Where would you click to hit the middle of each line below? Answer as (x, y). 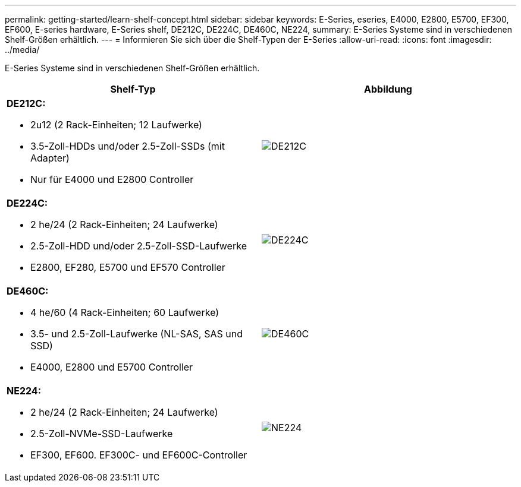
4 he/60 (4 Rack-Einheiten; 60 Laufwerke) (125, 312)
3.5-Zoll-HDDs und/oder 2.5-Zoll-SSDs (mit (128, 146)
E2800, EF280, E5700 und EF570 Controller (128, 267)
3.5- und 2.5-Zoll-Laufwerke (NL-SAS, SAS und (136, 334)
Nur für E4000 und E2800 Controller (112, 179)
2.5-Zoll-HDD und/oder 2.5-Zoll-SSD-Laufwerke (139, 246)
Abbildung (388, 89)
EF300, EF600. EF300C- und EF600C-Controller (139, 455)
